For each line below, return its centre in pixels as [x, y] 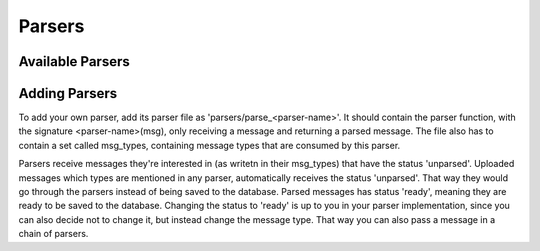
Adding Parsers [68, 93]
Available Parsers [74, 61]
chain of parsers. [53, 234]
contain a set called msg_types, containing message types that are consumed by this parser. [209, 145]
